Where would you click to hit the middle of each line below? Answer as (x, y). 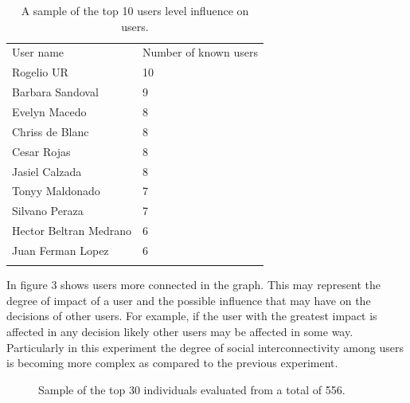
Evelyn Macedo (49, 111)
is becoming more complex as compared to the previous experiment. (172, 363)
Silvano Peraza (48, 211)
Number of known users (200, 52)
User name (38, 52)
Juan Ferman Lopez (61, 250)
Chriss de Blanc (51, 131)
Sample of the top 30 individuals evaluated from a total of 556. (192, 389)
